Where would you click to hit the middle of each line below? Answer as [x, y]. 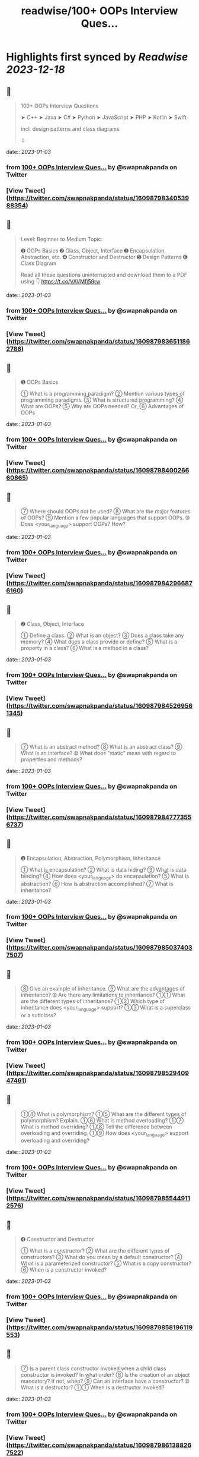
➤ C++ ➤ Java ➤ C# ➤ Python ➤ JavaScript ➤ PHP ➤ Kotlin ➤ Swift [103, 117]
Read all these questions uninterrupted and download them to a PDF [104, 275]
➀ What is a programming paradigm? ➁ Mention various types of [103, 394]
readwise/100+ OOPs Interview [99, 11]
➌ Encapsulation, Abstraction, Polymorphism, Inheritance [91, 858]
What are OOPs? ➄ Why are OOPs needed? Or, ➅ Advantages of [102, 406]
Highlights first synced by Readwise [97, 57]
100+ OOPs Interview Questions [60, 106]
